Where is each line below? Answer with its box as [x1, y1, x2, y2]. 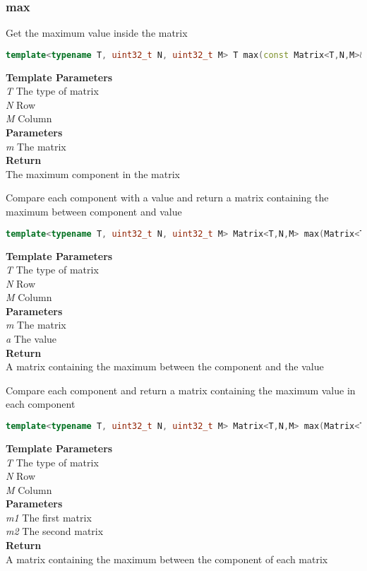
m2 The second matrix [6, 524, 104, 538]
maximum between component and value [6, 204, 182, 219]
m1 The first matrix [6, 510, 92, 524]
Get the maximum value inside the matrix [6, 25, 188, 40]
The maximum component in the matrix [6, 166, 180, 181]
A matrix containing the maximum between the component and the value [6, 359, 324, 374]
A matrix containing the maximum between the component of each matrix [6, 551, 328, 566]
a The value [6, 331, 57, 346]
